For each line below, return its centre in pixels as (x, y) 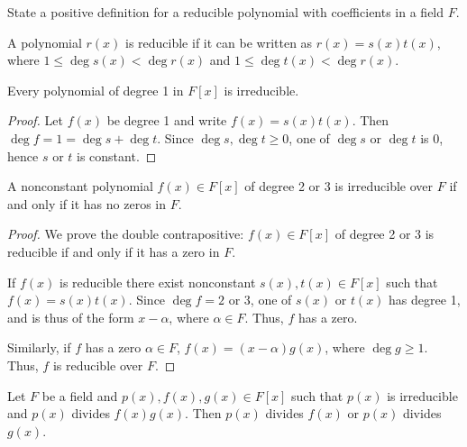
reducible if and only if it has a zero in (114, 251)
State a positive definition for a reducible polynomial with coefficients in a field (226, 12)
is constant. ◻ (117, 155)
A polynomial (45, 42)
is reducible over (98, 365)
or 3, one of (260, 300)
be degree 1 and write (167, 120)
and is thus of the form (71, 317)
